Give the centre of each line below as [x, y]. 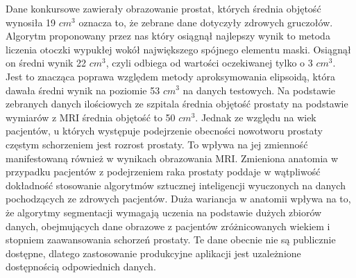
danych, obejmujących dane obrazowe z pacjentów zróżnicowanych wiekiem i [168, 226]
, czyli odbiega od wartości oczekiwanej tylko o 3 [209, 63]
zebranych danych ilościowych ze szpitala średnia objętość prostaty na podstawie [177, 104]
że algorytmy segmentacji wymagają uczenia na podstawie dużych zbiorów [164, 212]
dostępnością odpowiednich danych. [81, 267]
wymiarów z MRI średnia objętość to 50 [91, 117]
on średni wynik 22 [46, 63]
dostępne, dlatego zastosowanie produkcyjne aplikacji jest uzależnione [153, 253]
